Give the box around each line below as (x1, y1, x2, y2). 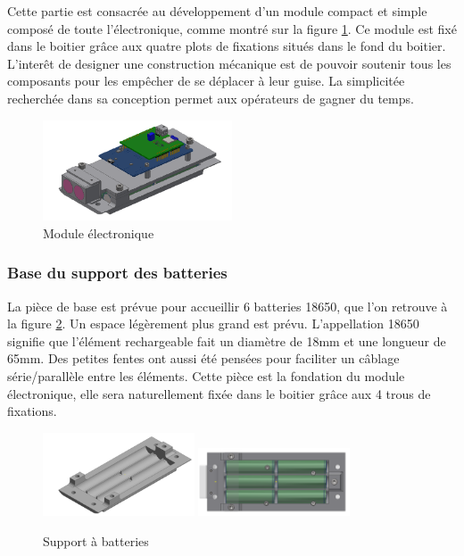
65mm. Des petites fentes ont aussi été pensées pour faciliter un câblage (7, 349, 400, 368)
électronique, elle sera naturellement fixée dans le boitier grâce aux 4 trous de (7, 384, 431, 402)
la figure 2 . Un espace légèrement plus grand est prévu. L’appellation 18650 (7, 314, 419, 333)
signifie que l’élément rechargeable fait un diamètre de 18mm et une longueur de (7, 331, 446, 350)
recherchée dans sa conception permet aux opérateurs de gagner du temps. (7, 88, 414, 107)
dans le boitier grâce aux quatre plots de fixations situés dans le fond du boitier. (7, 37, 446, 55)
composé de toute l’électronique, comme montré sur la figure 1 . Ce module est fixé (7, 19, 457, 37)
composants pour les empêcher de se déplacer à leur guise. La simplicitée (7, 71, 405, 90)
